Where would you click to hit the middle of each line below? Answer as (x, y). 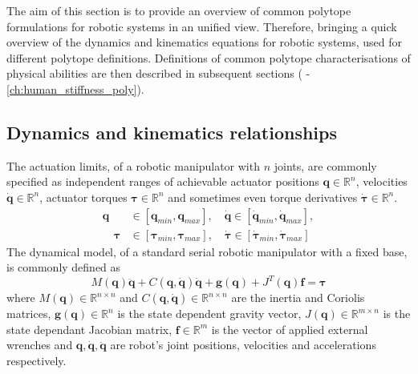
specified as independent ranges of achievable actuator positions (163, 181)
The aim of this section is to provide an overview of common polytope (179, 10)
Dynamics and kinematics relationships (172, 132)
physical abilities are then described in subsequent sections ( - (158, 73)
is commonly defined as (64, 267)
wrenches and (40, 345)
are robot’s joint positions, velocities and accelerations (243, 345)
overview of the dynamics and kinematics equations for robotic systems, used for (205, 42)
